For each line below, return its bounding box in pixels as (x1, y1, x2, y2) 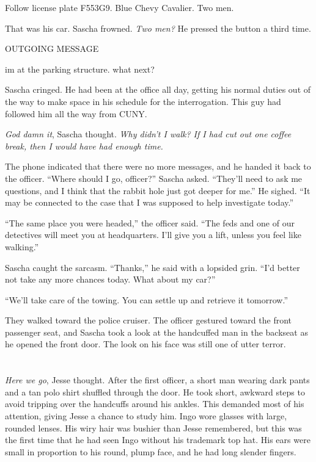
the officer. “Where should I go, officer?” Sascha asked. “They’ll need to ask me (5, 171, 303, 184)
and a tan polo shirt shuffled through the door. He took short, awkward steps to (5, 385, 305, 398)
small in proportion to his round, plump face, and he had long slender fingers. (5, 445, 296, 458)
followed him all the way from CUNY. (5, 107, 147, 120)
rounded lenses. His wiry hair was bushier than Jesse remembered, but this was (5, 421, 302, 434)
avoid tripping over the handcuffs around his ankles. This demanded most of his (5, 397, 304, 410)
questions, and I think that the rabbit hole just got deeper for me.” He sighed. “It (5, 184, 310, 197)
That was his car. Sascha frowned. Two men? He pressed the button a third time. (5, 21, 311, 34)
